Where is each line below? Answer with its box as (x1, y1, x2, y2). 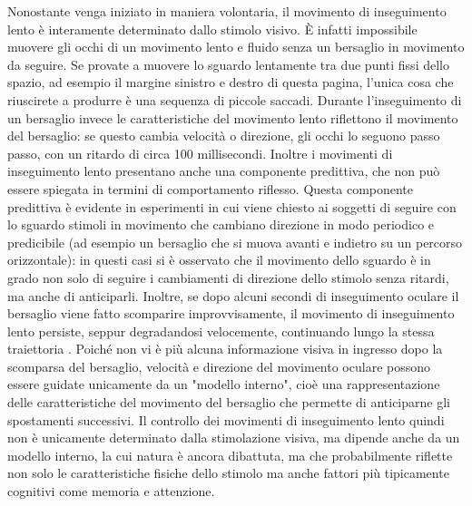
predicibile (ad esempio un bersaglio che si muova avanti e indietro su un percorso (7, 232, 463, 251)
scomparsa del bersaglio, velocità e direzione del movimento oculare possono (7, 356, 431, 375)
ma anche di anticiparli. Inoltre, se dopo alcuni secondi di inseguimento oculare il (7, 286, 459, 305)
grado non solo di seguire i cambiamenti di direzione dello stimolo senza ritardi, (7, 268, 449, 287)
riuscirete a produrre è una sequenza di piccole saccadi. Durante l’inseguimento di (7, 90, 462, 109)
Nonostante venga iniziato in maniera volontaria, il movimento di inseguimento (7, 2, 447, 20)
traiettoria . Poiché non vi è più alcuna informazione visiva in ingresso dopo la (7, 339, 443, 358)
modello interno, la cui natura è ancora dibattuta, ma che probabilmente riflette (7, 445, 453, 464)
